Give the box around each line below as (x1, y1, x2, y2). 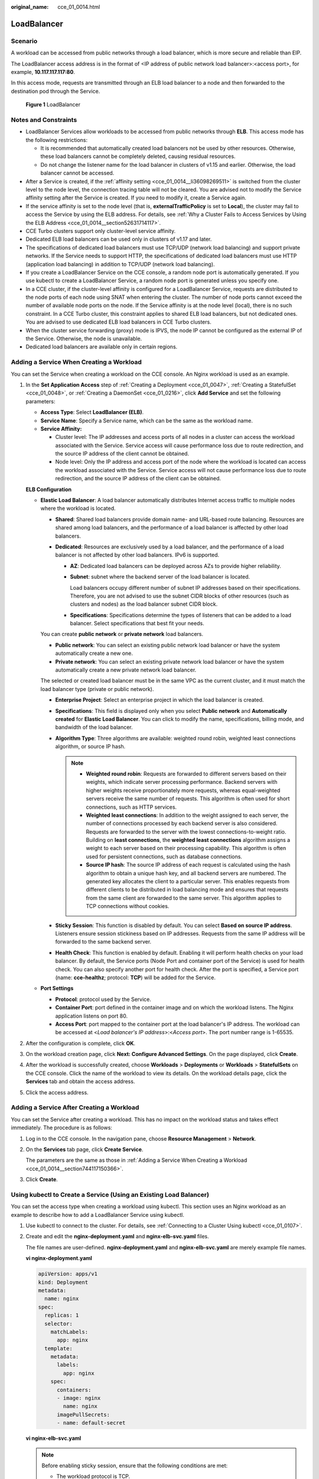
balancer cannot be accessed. (40, 169, 115, 177)
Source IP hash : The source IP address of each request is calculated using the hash (86, 861, 291, 868)
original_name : (11, 4, 49, 10)
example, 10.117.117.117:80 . (11, 68, 75, 75)
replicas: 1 (44, 1312, 79, 1319)
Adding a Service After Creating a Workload (11, 1103, 139, 1112)
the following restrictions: (25, 136, 88, 143)
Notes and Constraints (11, 115, 77, 124)
